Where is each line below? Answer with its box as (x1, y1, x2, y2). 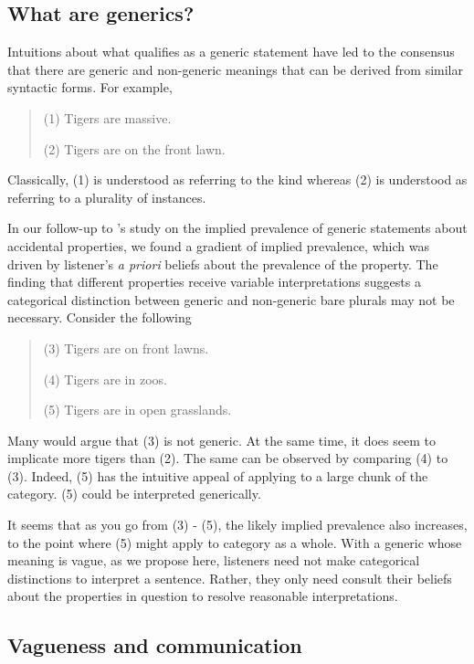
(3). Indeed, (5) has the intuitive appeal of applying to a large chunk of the (7, 466, 428, 485)
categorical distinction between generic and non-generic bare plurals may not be (7, 290, 455, 309)
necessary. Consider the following (7, 308, 192, 327)
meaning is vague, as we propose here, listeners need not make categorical (7, 551, 420, 570)
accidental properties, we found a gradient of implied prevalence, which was (7, 236, 429, 255)
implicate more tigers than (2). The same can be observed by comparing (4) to (7, 448, 448, 468)
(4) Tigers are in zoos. (43, 369, 167, 388)
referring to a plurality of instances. (7, 187, 206, 206)
